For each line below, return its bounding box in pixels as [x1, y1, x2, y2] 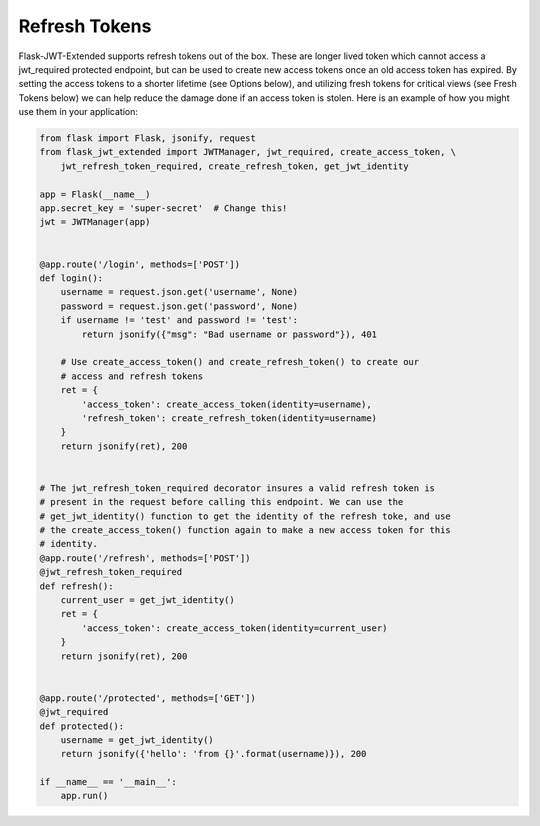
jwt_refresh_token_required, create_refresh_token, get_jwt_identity [60, 160, 409, 172]
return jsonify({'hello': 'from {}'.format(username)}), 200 [60, 748, 367, 760]
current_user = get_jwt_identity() [60, 594, 235, 605]
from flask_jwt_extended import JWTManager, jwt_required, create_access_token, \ [39, 146, 457, 158]
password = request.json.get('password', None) [60, 300, 299, 312]
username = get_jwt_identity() [60, 734, 214, 745]
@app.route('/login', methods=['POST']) [39, 258, 240, 270]
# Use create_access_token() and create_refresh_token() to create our [60, 356, 420, 368]
